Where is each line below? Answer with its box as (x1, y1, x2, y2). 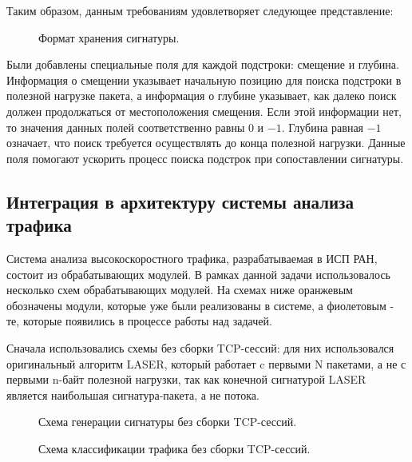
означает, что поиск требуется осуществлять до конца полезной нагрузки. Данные (6, 134, 406, 151)
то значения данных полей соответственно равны (6, 118, 245, 135)
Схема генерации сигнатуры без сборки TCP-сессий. (38, 413, 297, 430)
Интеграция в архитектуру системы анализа (6, 189, 354, 213)
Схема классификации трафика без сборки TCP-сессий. (38, 440, 311, 456)
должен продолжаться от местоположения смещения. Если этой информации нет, (6, 102, 402, 119)
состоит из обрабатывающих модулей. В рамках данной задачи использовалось (6, 265, 391, 282)
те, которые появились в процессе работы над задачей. (6, 313, 272, 329)
